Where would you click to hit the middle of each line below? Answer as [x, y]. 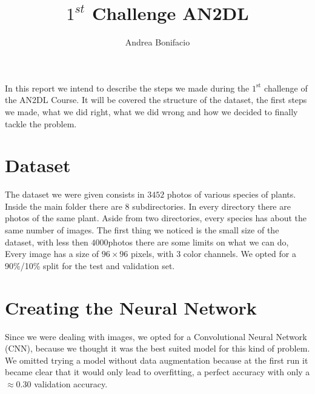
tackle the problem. [41, 123]
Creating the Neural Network [131, 307]
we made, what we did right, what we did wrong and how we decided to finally [151, 111]
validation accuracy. [71, 383]
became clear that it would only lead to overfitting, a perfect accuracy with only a [157, 372]
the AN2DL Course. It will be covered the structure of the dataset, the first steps [156, 100]
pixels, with [152, 254]
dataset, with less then [47, 242]
